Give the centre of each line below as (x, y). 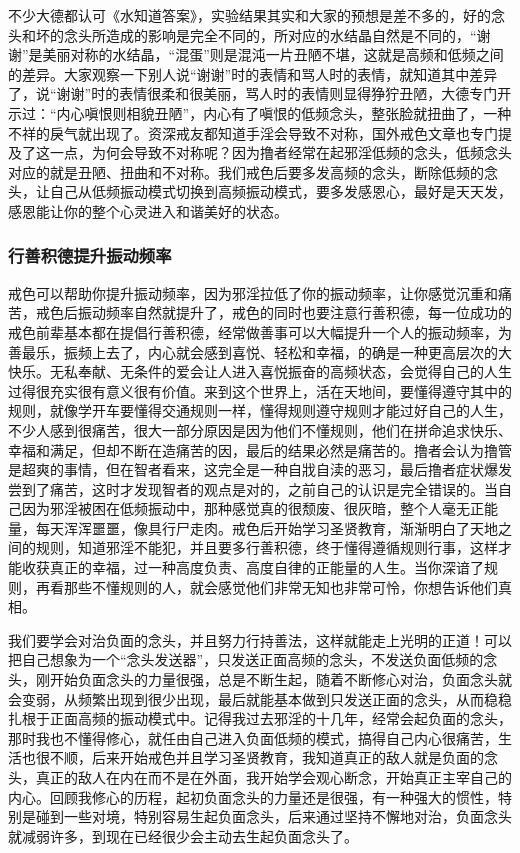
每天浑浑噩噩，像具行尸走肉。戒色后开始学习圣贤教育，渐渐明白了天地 (266, 527)
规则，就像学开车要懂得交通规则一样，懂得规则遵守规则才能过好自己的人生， (260, 410)
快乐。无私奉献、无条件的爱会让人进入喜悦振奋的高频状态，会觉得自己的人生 (260, 371)
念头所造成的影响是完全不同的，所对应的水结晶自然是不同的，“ (270, 34)
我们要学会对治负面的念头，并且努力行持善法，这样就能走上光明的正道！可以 (260, 639)
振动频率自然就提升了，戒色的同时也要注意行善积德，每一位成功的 (294, 312)
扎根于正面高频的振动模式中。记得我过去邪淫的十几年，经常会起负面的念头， (260, 718)
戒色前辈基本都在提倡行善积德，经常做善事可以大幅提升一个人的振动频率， (253, 331)
